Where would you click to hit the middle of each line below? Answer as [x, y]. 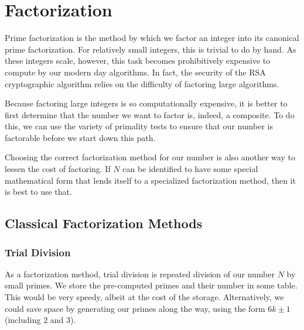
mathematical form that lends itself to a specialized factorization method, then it [150, 180]
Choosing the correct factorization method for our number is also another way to [150, 157]
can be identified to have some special [190, 169]
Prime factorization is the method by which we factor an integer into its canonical [152, 38]
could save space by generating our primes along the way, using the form [135, 308]
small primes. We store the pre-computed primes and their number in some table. [151, 285]
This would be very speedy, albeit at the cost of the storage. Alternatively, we [144, 297]
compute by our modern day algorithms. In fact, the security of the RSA [135, 72]
